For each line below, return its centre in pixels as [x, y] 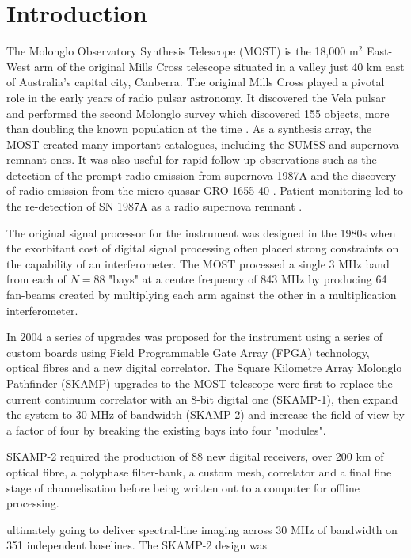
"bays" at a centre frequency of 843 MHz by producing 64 [248, 279]
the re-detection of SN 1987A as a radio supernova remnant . [154, 206]
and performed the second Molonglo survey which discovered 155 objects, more [198, 113]
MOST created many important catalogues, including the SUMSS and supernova [203, 144]
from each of [36, 279]
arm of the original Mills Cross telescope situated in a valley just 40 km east [219, 66]
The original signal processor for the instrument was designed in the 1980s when [201, 232]
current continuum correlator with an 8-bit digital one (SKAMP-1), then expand [202, 399]
